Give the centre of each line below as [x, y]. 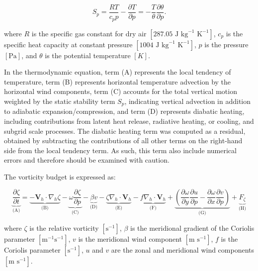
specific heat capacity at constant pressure [68, 44]
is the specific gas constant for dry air [89, 33]
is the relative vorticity [64, 227]
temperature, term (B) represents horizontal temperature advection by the [118, 81]
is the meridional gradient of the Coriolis [192, 227]
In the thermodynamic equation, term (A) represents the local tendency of [118, 72]
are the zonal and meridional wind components [183, 249]
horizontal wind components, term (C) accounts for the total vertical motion [121, 91]
